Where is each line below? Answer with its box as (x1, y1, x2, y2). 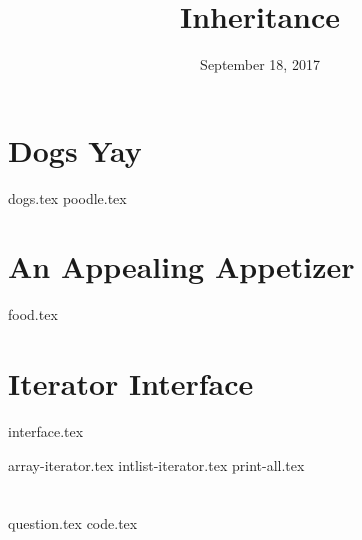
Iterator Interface (8, 363, 254, 404)
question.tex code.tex (8, 513, 138, 534)
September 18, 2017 (200, 54, 320, 75)
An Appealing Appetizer (8, 246, 355, 287)
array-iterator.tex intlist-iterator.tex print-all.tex (8, 454, 305, 475)
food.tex (8, 304, 58, 325)
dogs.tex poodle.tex (8, 187, 127, 208)
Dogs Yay (8, 129, 142, 170)
